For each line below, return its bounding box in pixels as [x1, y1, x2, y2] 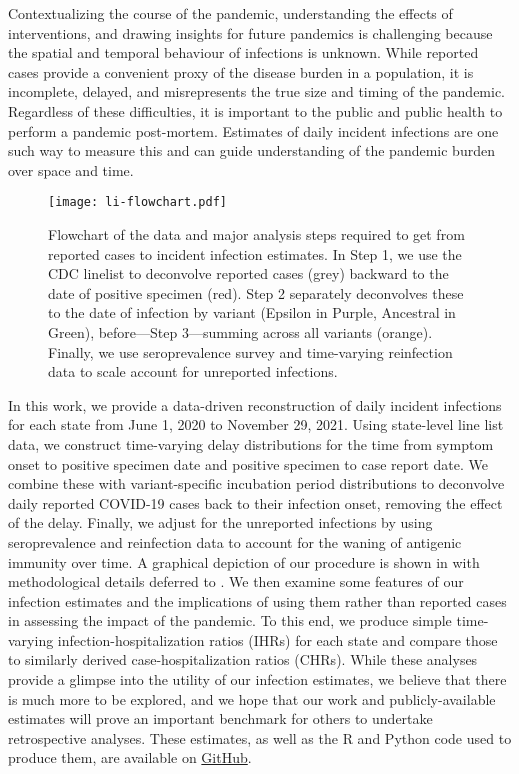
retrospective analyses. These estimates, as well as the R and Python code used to [8, 727, 512, 748]
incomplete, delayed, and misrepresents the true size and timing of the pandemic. [8, 81, 506, 102]
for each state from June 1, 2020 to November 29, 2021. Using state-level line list [8, 414, 504, 435]
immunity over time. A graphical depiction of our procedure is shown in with [8, 551, 480, 572]
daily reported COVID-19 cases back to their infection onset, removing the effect [8, 492, 503, 513]
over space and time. [8, 159, 134, 180]
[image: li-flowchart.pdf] [48, 195, 227, 210]
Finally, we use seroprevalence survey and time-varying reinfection [48, 341, 453, 362]
